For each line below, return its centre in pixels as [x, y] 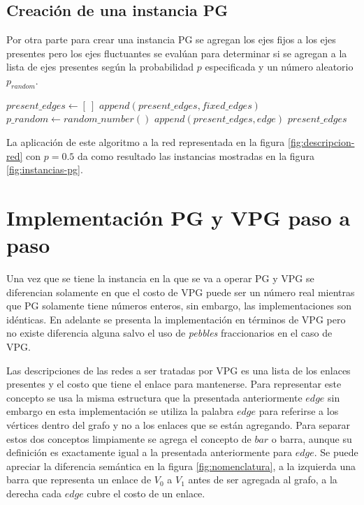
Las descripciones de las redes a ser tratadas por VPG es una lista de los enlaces [179, 370]
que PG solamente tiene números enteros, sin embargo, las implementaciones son [179, 306]
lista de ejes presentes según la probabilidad [100, 67]
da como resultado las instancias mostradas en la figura [196, 155]
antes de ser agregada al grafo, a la [263, 480]
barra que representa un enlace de [79, 480]
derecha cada [34, 493]
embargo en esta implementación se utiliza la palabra [120, 411]
